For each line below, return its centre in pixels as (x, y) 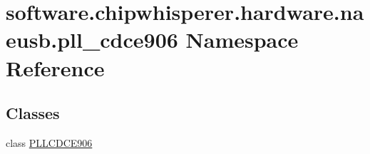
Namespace (242, 40)
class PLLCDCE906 (49, 142)
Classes (33, 113)
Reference (55, 67)
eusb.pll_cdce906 (92, 40)
